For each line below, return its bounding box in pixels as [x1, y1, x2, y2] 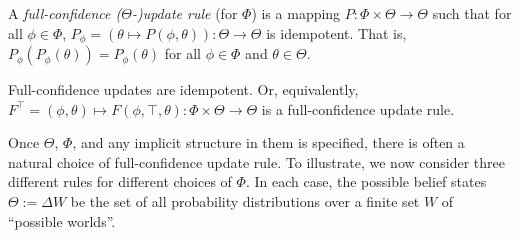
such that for [432, 3, 512, 23]
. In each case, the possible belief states [245, 171, 487, 192]
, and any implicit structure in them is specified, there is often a [72, 132, 465, 153]
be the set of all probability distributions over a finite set [70, 191, 420, 212]
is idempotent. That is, [266, 22, 407, 43]
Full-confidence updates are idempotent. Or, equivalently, [8, 79, 359, 100]
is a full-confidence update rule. [261, 98, 455, 119]
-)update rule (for [131, 3, 238, 23]
